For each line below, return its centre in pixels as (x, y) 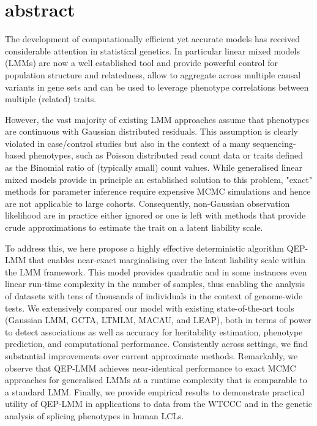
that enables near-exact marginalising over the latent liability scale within (167, 260)
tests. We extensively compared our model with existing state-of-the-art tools (150, 308)
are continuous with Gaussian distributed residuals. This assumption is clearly (151, 131)
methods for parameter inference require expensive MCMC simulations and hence (158, 191)
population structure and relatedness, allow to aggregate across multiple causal (153, 74)
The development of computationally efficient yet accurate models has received (153, 39)
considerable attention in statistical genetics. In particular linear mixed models (152, 50)
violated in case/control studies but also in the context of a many (128, 143)
